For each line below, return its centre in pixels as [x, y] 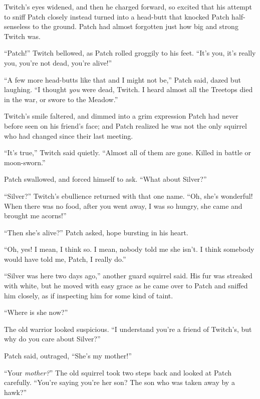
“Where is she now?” [36, 312]
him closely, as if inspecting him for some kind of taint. [89, 295]
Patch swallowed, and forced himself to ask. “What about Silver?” [105, 179]
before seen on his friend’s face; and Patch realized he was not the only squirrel [125, 125]
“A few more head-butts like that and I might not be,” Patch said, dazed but [122, 79]
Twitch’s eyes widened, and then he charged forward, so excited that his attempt [128, 7]
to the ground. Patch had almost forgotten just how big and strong [136, 26]
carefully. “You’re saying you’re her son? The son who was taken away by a [119, 382]
